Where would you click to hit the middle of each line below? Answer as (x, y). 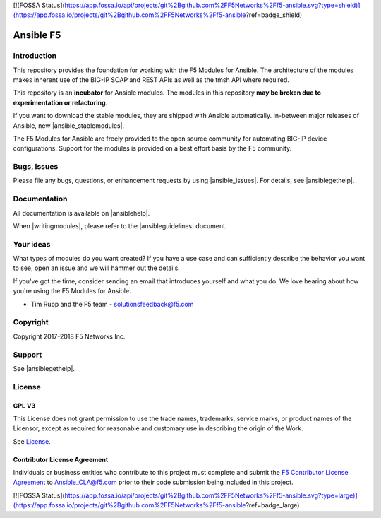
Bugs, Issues (36, 167)
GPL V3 (24, 406)
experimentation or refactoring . (60, 102)
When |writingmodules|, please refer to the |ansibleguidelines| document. (120, 225)
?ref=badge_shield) (274, 15)
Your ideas (32, 244)
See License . (32, 441)
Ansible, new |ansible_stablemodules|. (69, 125)
